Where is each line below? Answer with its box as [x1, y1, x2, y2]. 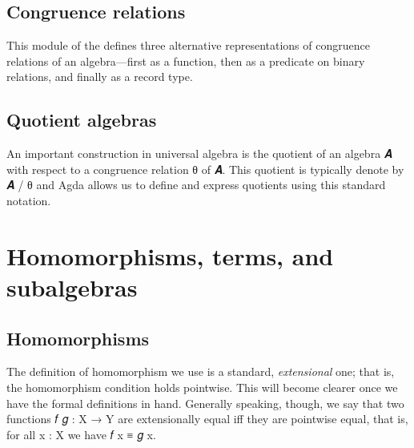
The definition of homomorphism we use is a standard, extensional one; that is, [6, 363, 395, 380]
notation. [6, 192, 51, 208]
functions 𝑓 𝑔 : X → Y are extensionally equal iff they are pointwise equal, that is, [6, 410, 408, 427]
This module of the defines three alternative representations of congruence [6, 37, 370, 54]
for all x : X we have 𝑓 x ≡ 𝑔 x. [6, 426, 156, 442]
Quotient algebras [6, 107, 157, 132]
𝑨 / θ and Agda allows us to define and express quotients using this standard [6, 176, 386, 193]
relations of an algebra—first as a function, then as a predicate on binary [6, 52, 365, 69]
